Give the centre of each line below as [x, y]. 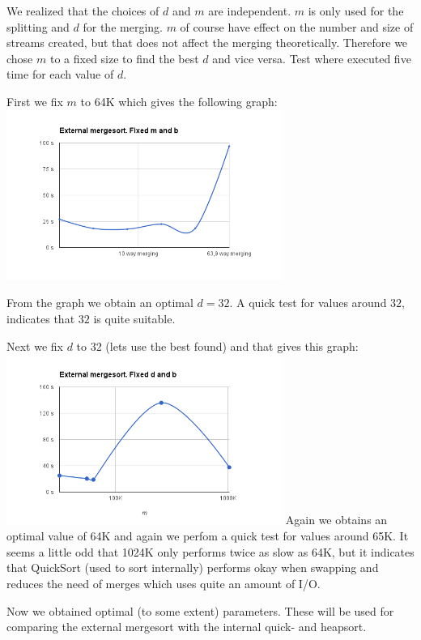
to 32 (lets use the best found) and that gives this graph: [217, 346]
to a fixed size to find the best [124, 58]
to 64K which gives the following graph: [179, 101]
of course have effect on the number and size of [297, 26]
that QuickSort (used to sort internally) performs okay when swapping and [193, 567]
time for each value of [60, 74]
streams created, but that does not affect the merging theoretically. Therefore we [207, 43]
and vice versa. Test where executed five [312, 58]
